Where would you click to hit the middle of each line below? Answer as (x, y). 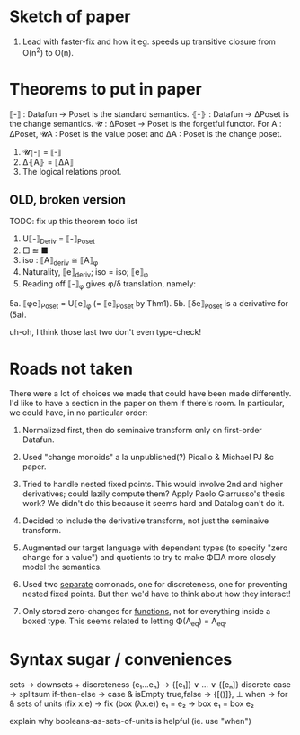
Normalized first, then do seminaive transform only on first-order (142, 431)
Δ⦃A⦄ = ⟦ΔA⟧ (48, 162)
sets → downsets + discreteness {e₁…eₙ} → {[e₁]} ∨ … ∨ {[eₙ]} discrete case (150, 685)
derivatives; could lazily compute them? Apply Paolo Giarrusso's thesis (154, 494)
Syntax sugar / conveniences (121, 660)
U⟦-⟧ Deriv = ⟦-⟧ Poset (59, 240)
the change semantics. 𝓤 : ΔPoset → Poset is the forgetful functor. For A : (146, 123)
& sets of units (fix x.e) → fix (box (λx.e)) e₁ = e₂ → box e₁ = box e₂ (132, 703)
